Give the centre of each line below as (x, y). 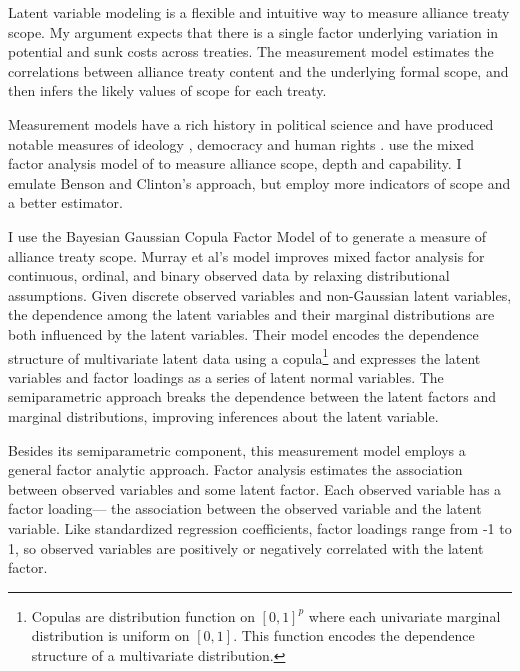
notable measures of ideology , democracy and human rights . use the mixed (241, 143)
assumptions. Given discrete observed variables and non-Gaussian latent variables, (260, 294)
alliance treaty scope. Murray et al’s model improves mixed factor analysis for (246, 255)
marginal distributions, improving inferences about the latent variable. (223, 415)
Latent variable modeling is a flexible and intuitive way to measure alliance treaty (259, 12)
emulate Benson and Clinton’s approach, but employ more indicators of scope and (259, 182)
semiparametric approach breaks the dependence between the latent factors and (252, 396)
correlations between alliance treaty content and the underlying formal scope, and (258, 70)
